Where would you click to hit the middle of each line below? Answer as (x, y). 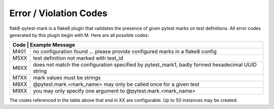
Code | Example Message (44, 45)
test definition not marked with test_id (78, 58)
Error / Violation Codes (58, 13)
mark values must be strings (67, 78)
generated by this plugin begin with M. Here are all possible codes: (79, 35)
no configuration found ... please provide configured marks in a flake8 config (125, 51)
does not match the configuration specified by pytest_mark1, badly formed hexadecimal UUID (145, 65)
